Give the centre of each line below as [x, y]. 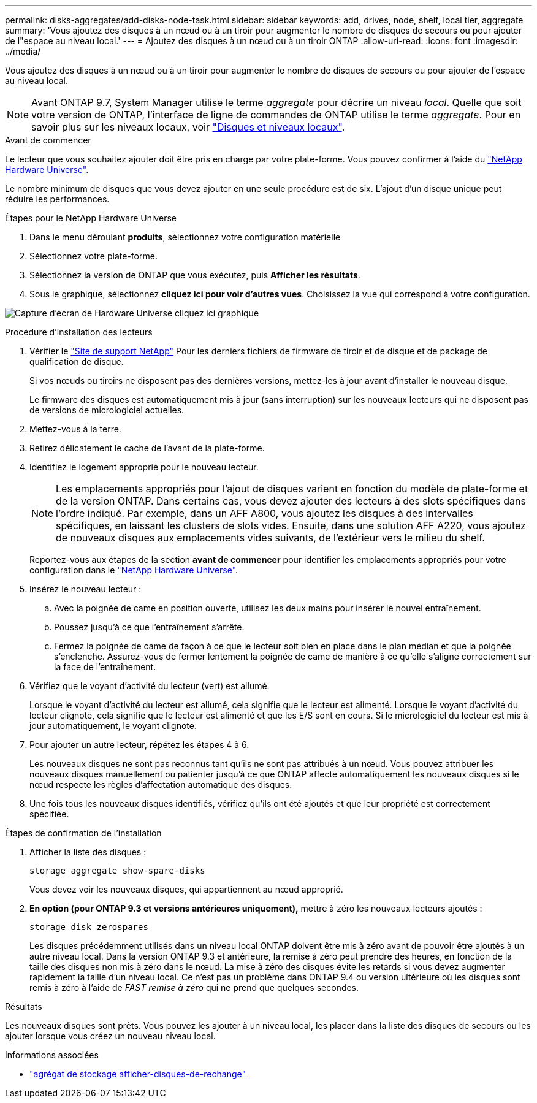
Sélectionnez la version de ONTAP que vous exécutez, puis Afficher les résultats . [195, 275]
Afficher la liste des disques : [88, 852]
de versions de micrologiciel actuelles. [107, 410]
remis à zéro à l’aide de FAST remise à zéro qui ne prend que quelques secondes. [194, 987]
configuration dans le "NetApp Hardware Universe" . [134, 570]
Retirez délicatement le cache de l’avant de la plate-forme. [147, 448]
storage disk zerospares [89, 927]
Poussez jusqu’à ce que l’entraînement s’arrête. [149, 627]
